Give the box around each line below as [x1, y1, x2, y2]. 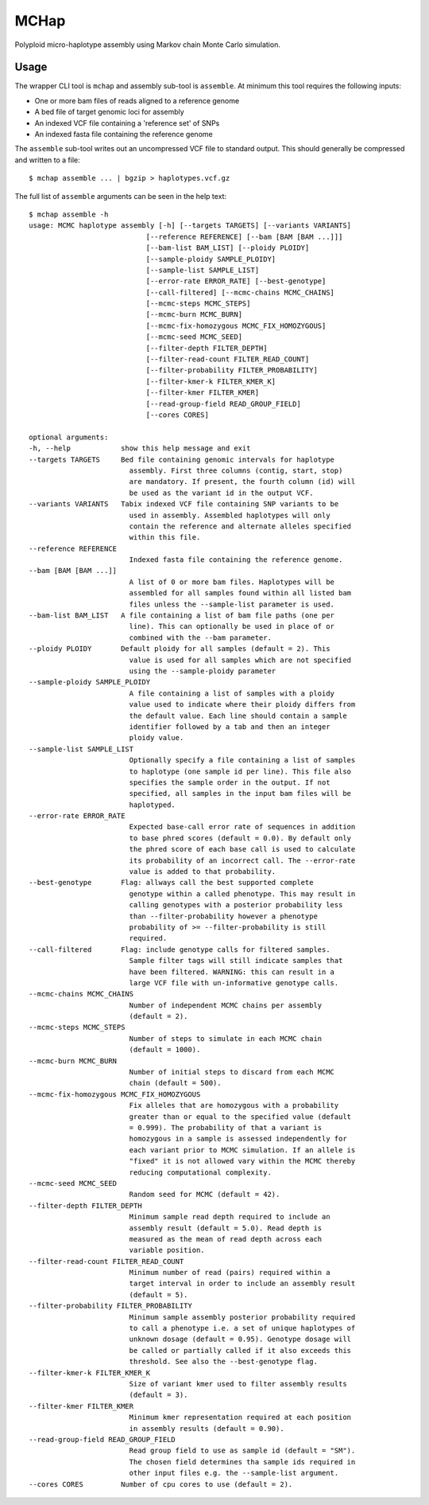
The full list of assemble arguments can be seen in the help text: [14, 191, 226, 201]
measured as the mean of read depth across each [129, 1234, 323, 1243]
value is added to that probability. [129, 868, 276, 876]
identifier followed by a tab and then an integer [129, 722, 330, 731]
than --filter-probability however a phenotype [129, 911, 318, 921]
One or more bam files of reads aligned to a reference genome [34, 96, 240, 105]
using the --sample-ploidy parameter [129, 666, 276, 676]
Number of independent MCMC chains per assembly [129, 1000, 323, 1010]
